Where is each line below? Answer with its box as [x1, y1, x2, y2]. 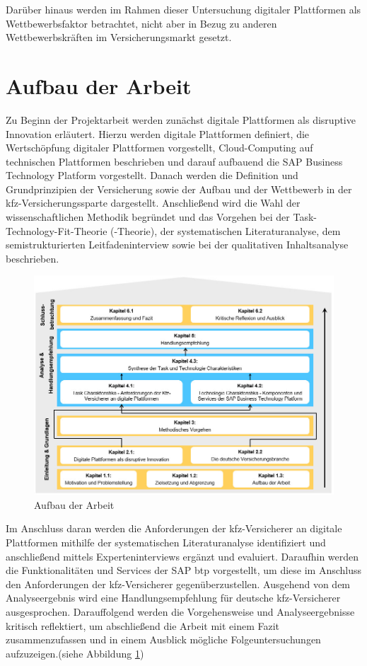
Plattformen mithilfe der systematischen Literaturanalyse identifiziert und [6, 535, 326, 550]
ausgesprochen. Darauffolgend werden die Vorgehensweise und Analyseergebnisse [6, 604, 355, 619]
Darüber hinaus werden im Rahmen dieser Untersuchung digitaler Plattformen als [6, 2, 361, 16]
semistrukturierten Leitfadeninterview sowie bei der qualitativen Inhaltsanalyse [6, 237, 349, 252]
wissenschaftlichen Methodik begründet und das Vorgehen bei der [6, 209, 290, 224]
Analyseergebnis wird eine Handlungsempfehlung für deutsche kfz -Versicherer [6, 590, 341, 605]
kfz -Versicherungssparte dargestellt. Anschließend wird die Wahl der [6, 195, 301, 210]
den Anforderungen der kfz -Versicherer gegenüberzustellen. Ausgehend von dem [6, 576, 351, 591]
